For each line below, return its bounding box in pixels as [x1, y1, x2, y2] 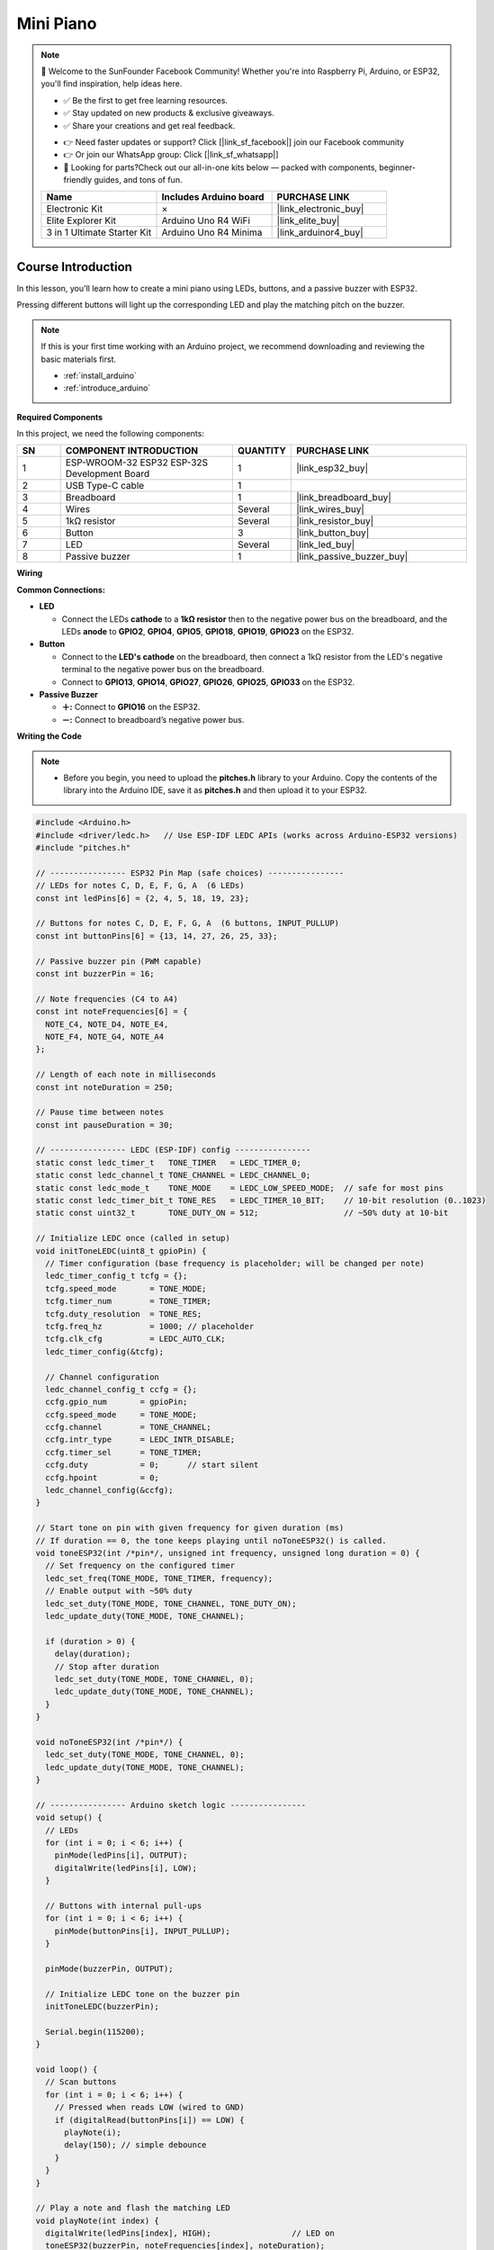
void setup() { [35, 1813, 103, 1822]
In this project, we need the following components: [16, 428, 204, 439]
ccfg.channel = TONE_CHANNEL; [45, 1422, 211, 1433]
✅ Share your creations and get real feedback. [63, 120, 236, 130]
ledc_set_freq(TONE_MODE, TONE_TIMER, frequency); [45, 1573, 274, 1583]
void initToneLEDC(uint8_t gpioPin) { [35, 1246, 207, 1255]
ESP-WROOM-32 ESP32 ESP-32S [65, 456, 209, 469]
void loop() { [35, 2065, 98, 2074]
